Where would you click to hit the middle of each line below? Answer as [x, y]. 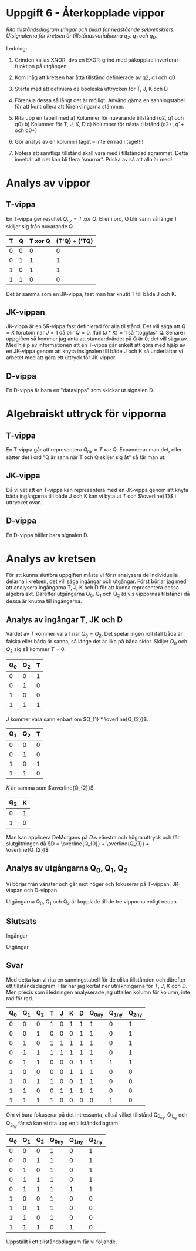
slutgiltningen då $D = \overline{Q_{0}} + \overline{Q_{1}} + [78, 844]
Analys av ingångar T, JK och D [65, 620]
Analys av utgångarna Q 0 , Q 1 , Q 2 [67, 869]
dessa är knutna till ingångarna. [44, 601]
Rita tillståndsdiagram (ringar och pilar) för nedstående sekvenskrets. [90, 29]
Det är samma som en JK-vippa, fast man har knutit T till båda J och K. [92, 294]
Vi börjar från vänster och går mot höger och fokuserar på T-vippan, [89, 884]
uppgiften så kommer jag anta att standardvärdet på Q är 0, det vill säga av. [97, 339]
